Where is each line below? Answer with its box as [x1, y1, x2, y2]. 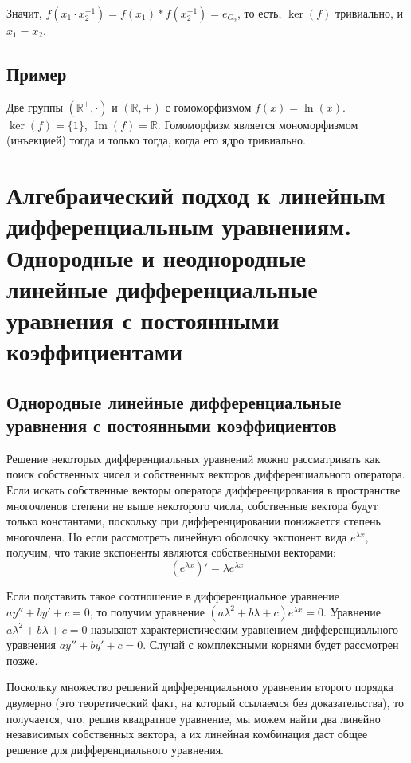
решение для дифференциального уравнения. [6, 741, 224, 757]
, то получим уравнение [89, 603, 205, 619]
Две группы [6, 98, 63, 115]
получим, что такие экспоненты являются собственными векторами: [6, 544, 336, 560]
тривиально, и [335, 5, 404, 21]
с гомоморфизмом [165, 98, 252, 115]
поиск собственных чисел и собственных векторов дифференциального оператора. [6, 466, 405, 482]
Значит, [6, 5, 42, 21]
